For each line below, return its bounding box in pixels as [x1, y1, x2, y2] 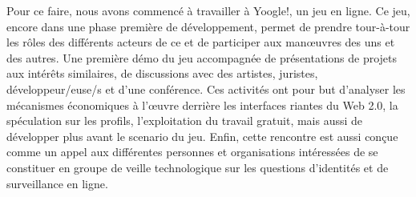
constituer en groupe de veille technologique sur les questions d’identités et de [6, 159, 389, 175]
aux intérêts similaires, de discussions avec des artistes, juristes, [6, 65, 318, 82]
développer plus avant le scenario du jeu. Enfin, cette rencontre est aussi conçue [6, 127, 398, 144]
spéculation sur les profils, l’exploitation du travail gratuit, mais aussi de [6, 112, 363, 129]
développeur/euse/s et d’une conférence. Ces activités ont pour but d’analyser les [6, 80, 406, 97]
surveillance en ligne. [6, 175, 108, 191]
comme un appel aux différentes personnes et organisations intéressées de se [6, 143, 378, 160]
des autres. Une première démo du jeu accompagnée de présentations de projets [6, 49, 398, 66]
